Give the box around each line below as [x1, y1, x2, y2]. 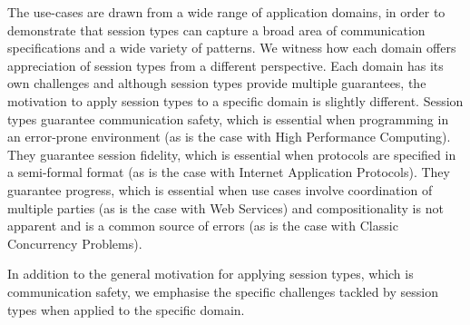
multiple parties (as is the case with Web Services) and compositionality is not [7, 198, 444, 217]
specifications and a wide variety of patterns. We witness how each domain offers [7, 38, 456, 57]
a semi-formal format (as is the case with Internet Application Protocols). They [7, 162, 450, 182]
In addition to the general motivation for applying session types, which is [7, 264, 414, 283]
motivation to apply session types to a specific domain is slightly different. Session [7, 91, 464, 110]
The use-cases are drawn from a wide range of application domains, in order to [7, 3, 446, 21]
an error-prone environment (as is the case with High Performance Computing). [7, 127, 451, 146]
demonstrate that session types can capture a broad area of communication [7, 20, 426, 39]
